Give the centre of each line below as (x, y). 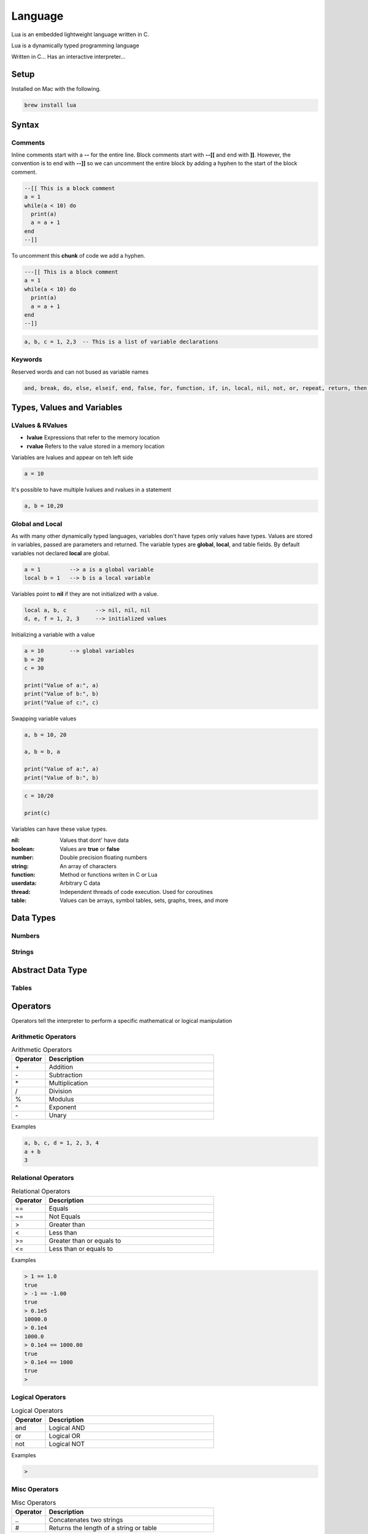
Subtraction (66, 1075)
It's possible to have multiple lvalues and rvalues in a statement (91, 490)
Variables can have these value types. (59, 829)
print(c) (37, 813)
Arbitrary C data (80, 883)
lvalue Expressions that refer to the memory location (93, 437)
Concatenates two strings (86, 1520)
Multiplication (68, 1083)
